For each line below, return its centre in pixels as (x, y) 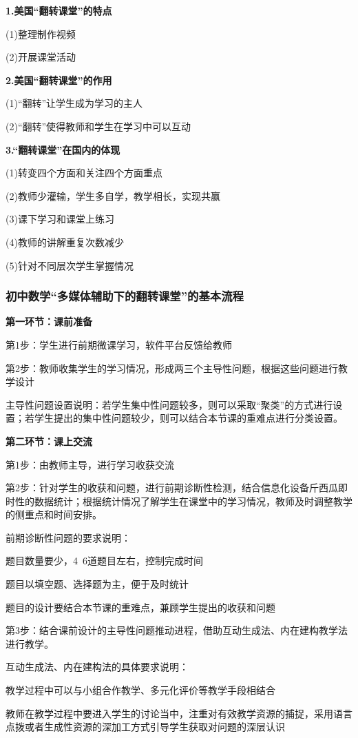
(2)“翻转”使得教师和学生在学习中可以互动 (98, 126)
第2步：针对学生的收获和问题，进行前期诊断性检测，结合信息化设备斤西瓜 (172, 488)
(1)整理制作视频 (41, 33)
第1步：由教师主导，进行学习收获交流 (90, 464)
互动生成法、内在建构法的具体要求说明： (97, 667)
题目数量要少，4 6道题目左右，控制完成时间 (104, 561)
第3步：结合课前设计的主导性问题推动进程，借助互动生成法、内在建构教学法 (177, 630)
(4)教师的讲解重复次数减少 (65, 242)
